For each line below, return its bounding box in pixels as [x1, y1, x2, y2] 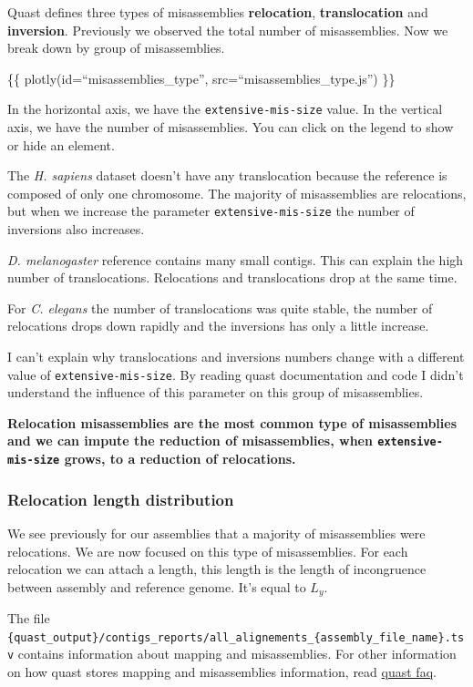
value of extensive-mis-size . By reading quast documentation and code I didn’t [7, 364, 464, 384]
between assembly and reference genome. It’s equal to [7, 577, 306, 596]
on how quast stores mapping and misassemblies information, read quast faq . [7, 662, 437, 682]
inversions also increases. [7, 220, 145, 239]
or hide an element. [7, 135, 115, 154]
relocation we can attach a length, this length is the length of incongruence [7, 559, 427, 579]
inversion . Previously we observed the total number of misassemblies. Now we [7, 20, 448, 39]
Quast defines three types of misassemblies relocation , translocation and [7, 3, 428, 21]
